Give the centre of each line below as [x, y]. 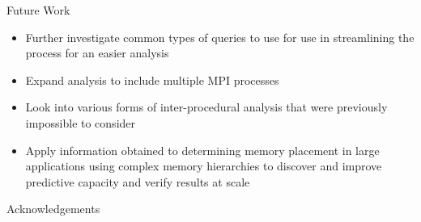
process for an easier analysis [97, 53]
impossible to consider [81, 122]
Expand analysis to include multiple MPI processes [152, 80]
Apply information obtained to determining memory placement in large [202, 150]
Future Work [38, 10]
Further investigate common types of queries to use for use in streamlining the [220, 37]
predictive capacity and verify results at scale [138, 181]
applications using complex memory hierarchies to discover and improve [204, 166]
